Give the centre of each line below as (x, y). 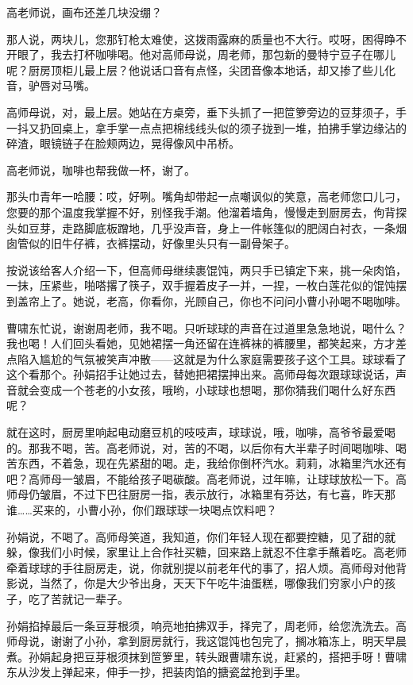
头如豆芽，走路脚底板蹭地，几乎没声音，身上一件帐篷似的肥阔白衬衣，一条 (201, 227)
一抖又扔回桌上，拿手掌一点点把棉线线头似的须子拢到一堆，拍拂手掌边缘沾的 (206, 127)
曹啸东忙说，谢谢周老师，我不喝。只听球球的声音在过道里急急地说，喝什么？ (206, 327)
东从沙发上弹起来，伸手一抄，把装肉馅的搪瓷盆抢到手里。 (156, 672)
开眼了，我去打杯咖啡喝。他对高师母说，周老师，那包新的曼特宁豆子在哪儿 (201, 54)
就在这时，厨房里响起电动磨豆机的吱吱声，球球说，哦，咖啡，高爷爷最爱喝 (201, 432)
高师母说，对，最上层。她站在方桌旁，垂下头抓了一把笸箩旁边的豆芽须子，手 (206, 112)
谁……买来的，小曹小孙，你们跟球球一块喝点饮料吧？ (142, 510)
